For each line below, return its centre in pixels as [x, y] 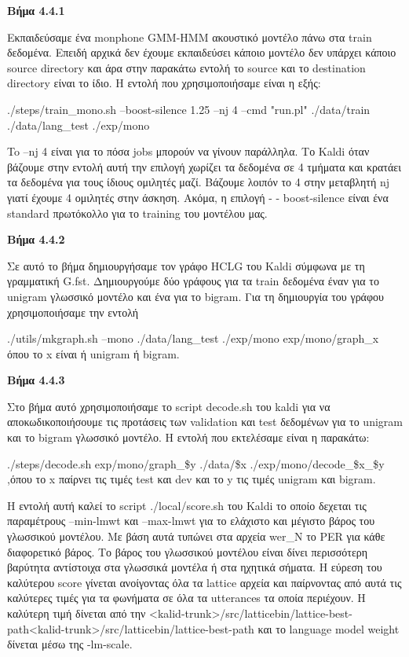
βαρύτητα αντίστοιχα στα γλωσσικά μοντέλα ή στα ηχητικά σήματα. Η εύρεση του [195, 567]
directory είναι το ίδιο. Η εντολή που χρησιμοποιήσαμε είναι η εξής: [164, 83]
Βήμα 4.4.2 [36, 239]
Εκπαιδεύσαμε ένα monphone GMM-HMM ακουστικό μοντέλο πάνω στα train [190, 37]
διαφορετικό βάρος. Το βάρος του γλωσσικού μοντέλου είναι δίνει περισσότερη [188, 551]
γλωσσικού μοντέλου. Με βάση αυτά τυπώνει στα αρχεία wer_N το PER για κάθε [196, 536]
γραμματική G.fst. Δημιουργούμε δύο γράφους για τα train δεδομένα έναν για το [193, 281]
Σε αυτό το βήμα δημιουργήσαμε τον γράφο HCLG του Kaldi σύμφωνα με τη [186, 265]
